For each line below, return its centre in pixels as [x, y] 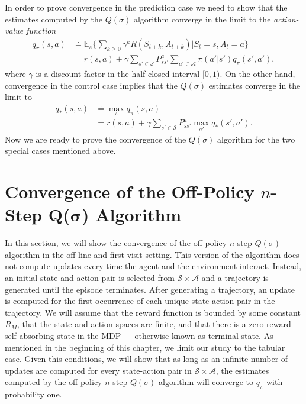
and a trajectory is [235, 277]
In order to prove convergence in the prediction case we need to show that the [146, 7]
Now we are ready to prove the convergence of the [96, 139]
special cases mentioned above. [60, 151]
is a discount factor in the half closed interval [118, 73]
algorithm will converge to [206, 382]
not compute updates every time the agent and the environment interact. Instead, [153, 266]
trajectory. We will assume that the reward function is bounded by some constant [153, 312]
